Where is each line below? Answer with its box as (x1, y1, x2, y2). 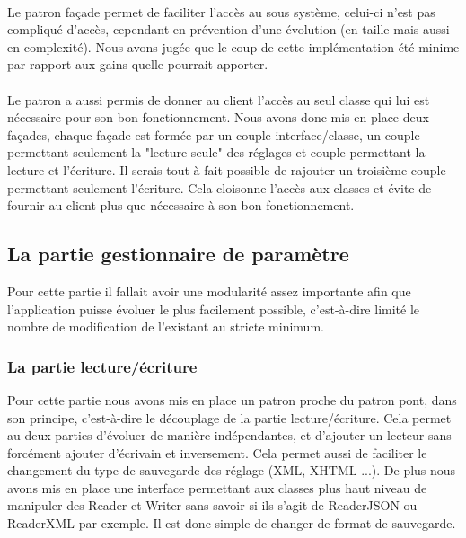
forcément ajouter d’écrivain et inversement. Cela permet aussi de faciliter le (7, 443, 427, 462)
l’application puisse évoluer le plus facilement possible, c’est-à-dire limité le (7, 299, 420, 318)
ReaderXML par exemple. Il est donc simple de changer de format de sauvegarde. (7, 514, 456, 533)
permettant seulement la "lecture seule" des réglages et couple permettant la (7, 143, 426, 162)
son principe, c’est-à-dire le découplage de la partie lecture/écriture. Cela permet (7, 408, 452, 427)
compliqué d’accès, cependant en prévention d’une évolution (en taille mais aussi (7, 20, 450, 39)
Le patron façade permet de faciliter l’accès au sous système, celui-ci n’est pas (7, 2, 435, 21)
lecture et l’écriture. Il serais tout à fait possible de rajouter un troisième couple (7, 160, 446, 179)
